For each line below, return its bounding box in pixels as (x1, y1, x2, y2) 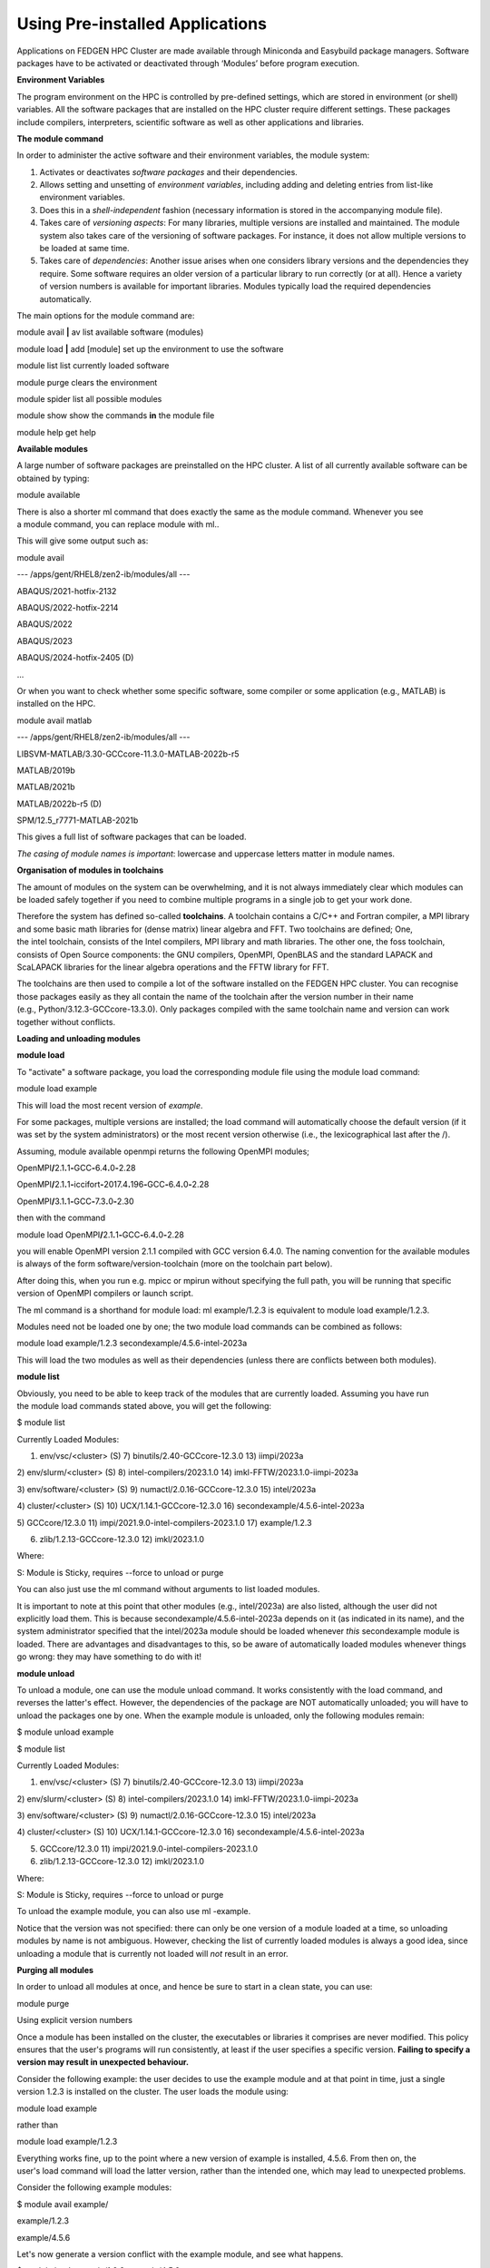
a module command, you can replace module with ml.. (16, 519, 220, 530)
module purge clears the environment (16, 376, 158, 387)
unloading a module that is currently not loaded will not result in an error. (16, 1948, 289, 1959)
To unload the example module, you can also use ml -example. (16, 1906, 251, 1917)
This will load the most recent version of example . (16, 1100, 203, 1110)
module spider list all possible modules (16, 393, 162, 404)
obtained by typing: (16, 473, 90, 484)
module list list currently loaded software (16, 360, 170, 371)
